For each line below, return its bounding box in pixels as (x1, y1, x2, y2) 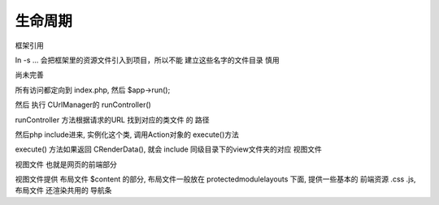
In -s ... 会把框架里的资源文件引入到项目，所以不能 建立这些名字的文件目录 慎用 (15, 55, 280, 65)
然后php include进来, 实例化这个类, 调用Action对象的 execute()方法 (15, 130, 240, 139)
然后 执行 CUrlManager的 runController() (15, 100, 152, 109)
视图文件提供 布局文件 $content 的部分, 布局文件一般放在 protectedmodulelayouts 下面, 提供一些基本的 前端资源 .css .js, (15, 174, 416, 184)
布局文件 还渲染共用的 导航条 (15, 186, 112, 195)
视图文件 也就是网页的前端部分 (15, 159, 117, 169)
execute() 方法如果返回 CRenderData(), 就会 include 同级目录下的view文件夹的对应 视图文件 (15, 144, 323, 154)
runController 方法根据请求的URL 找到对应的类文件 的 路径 (15, 114, 211, 125)
